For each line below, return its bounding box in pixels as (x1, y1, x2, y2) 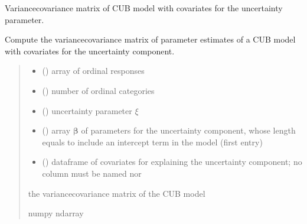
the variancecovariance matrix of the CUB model (28, 187, 205, 199)
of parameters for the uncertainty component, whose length (81, 124, 296, 137)
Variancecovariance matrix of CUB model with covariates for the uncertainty (5, 2, 283, 14)
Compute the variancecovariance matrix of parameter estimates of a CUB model (5, 33, 296, 46)
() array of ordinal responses (42, 64, 145, 77)
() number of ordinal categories (42, 84, 155, 96)
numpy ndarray (28, 207, 84, 219)
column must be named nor (42, 167, 142, 179)
